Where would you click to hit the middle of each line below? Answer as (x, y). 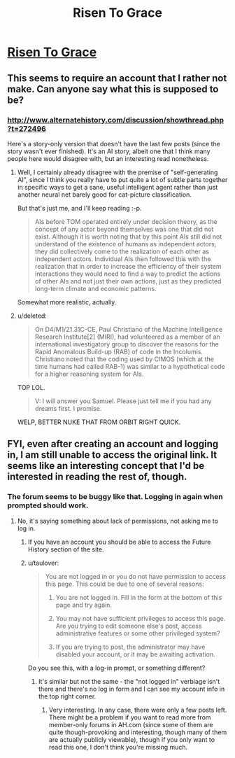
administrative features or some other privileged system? (138, 633)
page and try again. (84, 605)
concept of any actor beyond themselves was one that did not (124, 229)
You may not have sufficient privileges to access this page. (141, 618)
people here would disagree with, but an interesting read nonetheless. (108, 158)
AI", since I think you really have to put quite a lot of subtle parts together (122, 179)
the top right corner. (67, 696)
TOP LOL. (31, 387)
